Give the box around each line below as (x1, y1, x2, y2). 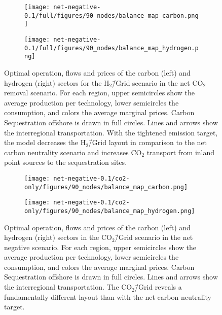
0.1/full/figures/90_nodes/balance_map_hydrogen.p (24, 44, 199, 52)
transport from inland (146, 147, 215, 157)
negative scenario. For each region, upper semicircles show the (4, 241, 197, 252)
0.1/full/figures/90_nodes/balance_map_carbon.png (24, 12, 199, 19)
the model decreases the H (4, 137, 86, 148)
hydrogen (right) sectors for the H (4, 77, 109, 88)
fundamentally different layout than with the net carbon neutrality (4, 291, 211, 302)
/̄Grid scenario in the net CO (112, 77, 203, 88)
